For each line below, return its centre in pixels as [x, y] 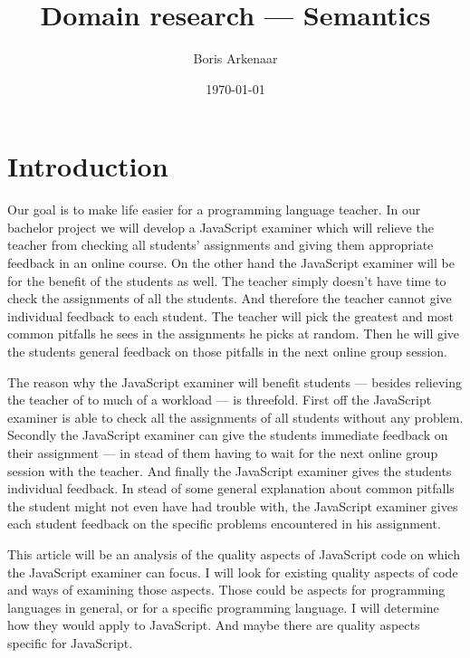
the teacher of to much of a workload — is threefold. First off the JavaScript [220, 400]
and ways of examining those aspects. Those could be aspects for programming [226, 590]
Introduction [88, 166]
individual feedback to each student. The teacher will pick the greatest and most [231, 315]
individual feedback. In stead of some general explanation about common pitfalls [231, 488]
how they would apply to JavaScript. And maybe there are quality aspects [214, 625]
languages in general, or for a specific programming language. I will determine [223, 607]
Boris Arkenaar [235, 58]
